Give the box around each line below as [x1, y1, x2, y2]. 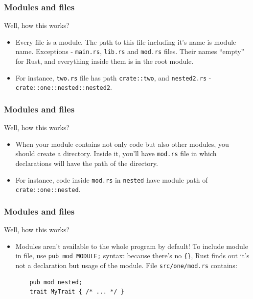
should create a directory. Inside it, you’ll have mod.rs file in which [15, 148, 217, 159]
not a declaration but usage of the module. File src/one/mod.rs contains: [15, 260, 237, 270]
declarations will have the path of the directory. [15, 158, 158, 168]
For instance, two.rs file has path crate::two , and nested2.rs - [15, 72, 211, 82]
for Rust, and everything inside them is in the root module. [15, 56, 194, 66]
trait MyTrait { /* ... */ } [29, 288, 124, 296]
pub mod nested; [29, 278, 82, 286]
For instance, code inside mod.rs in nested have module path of [15, 174, 208, 185]
